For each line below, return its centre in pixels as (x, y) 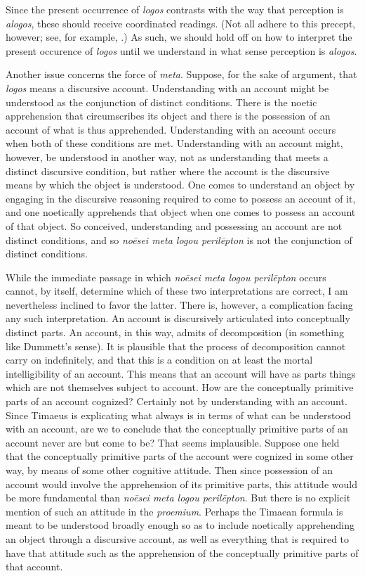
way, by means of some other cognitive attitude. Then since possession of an (170, 470)
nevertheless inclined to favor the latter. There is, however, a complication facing (179, 304)
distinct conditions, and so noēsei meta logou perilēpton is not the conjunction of (179, 239)
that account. (34, 567)
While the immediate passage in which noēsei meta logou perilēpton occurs (166, 277)
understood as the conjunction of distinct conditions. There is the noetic (161, 102)
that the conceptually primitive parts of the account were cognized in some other (180, 456)
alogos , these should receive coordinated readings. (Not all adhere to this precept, (181, 23)
